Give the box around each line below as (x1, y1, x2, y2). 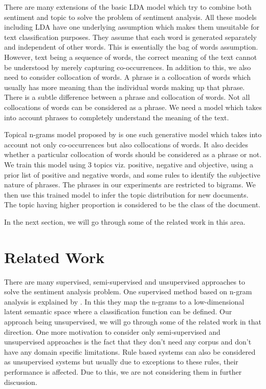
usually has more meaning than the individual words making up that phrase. (4, 81, 245, 92)
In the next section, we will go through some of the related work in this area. (4, 216, 246, 227)
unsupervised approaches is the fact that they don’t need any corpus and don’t (4, 336, 252, 347)
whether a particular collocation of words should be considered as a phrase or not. (4, 149, 262, 160)
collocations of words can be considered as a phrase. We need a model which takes (4, 101, 262, 112)
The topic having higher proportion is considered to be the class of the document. (4, 199, 260, 210)
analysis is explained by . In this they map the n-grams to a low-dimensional (4, 296, 245, 307)
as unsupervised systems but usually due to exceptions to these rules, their (4, 356, 238, 367)
